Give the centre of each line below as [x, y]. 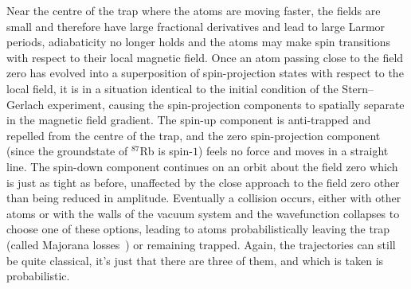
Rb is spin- [166, 151]
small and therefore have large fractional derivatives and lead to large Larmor [196, 26]
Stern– [358, 88]
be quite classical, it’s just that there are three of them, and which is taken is [195, 260]
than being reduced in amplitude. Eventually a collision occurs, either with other [204, 198]
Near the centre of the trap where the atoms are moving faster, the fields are [194, 10]
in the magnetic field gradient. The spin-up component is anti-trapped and [189, 120]
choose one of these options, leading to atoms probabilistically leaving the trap [198, 229]
